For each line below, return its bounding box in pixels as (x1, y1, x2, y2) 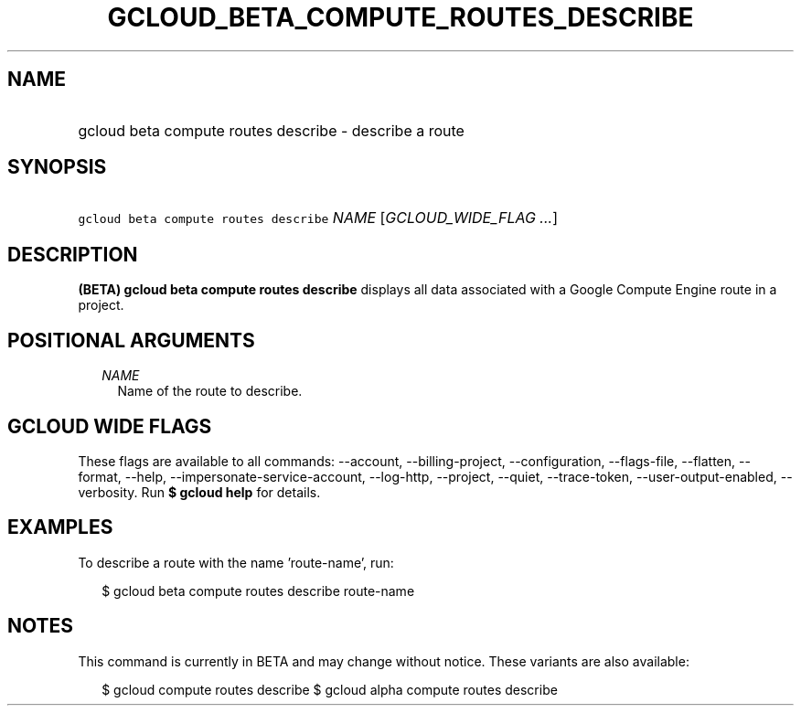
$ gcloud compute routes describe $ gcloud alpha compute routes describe (101, 681, 558, 697)
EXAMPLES (7, 516, 113, 539)
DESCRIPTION (7, 242, 138, 266)
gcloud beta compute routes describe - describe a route (78, 121, 465, 140)
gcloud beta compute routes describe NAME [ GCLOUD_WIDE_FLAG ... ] (78, 208, 559, 228)
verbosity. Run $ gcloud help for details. (78, 484, 321, 500)
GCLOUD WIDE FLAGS (7, 414, 212, 438)
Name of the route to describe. (117, 383, 303, 399)
